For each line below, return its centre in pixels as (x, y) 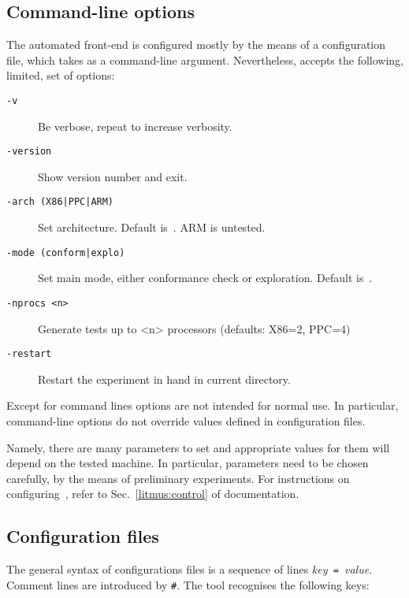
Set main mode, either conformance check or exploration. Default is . (205, 278)
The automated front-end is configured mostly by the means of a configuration (196, 45)
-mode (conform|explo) (66, 253)
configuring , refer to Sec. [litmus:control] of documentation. (153, 494)
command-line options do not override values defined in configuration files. (186, 421)
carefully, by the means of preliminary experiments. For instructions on (178, 478)
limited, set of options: (61, 75)
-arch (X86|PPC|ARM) (60, 202)
